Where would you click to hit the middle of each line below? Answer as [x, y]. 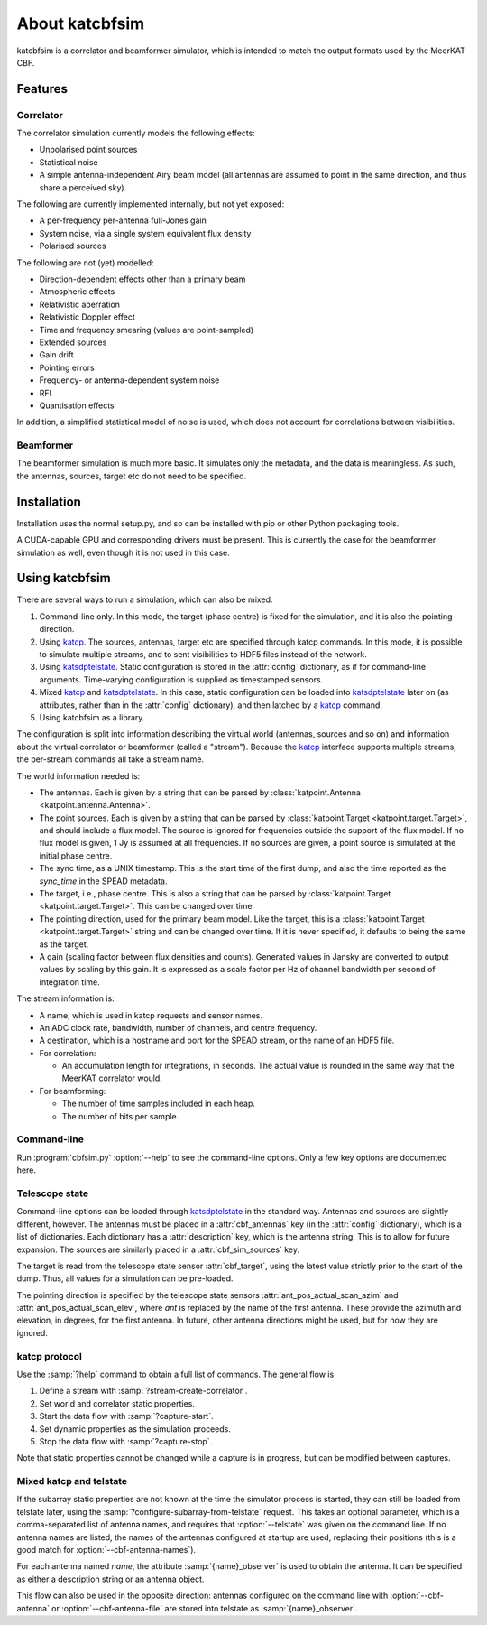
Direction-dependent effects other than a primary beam [142, 279]
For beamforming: [73, 1091]
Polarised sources [73, 246]
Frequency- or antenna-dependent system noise [129, 380]
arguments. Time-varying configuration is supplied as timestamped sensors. [181, 679]
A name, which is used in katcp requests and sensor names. [151, 1015]
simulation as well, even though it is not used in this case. [123, 552]
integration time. [69, 982]
